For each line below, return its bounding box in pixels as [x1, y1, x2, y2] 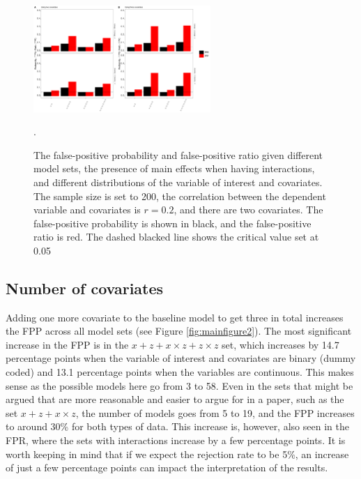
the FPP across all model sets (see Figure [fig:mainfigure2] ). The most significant [6, 324, 352, 338]
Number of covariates [6, 277, 164, 298]
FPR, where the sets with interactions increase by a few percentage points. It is [6, 433, 346, 448]
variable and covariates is [33, 202, 141, 217]
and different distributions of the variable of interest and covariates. [33, 174, 323, 189]
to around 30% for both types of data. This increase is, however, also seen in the [6, 419, 349, 434]
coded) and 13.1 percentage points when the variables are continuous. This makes [6, 365, 354, 379]
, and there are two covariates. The [174, 202, 323, 217]
